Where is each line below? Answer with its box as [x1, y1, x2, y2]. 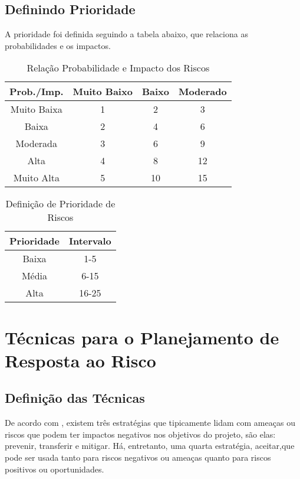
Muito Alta [13, 171, 60, 185]
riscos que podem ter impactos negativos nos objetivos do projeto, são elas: [5, 428, 276, 440]
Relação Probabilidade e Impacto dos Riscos [27, 61, 210, 75]
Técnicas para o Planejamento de [5, 325, 279, 349]
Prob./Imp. [9, 84, 64, 99]
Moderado [178, 84, 227, 99]
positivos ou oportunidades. [5, 462, 104, 475]
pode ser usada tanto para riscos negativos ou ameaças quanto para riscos [5, 451, 271, 463]
